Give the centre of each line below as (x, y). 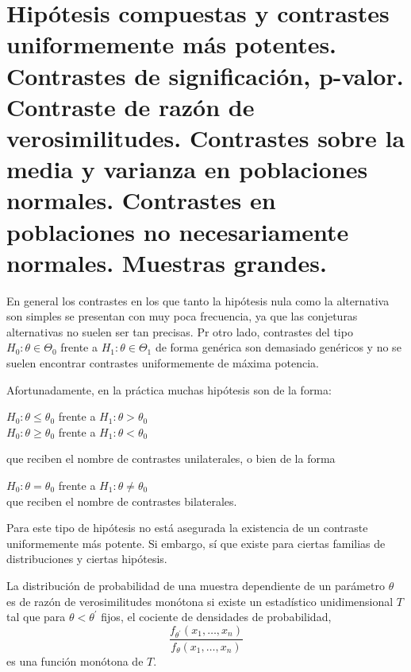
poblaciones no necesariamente (178, 231)
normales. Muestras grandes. (167, 262)
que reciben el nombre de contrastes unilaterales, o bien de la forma (171, 458)
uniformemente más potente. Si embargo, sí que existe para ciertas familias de (196, 543)
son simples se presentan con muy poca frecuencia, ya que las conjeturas (182, 316)
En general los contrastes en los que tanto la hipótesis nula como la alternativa (198, 300)
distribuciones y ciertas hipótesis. (87, 559)
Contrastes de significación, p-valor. (205, 75)
